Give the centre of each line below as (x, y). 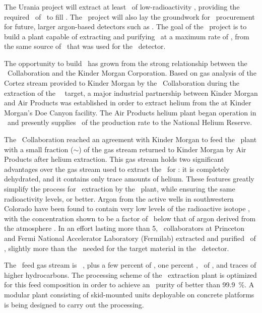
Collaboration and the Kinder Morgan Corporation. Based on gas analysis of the (132, 73)
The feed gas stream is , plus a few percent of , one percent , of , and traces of (130, 265)
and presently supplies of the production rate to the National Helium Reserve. (130, 122)
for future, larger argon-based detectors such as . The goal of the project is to (125, 26)
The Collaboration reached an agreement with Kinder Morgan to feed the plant (130, 139)
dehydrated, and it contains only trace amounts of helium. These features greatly (129, 179)
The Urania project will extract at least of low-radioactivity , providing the (122, 6)
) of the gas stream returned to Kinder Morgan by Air (162, 149)
